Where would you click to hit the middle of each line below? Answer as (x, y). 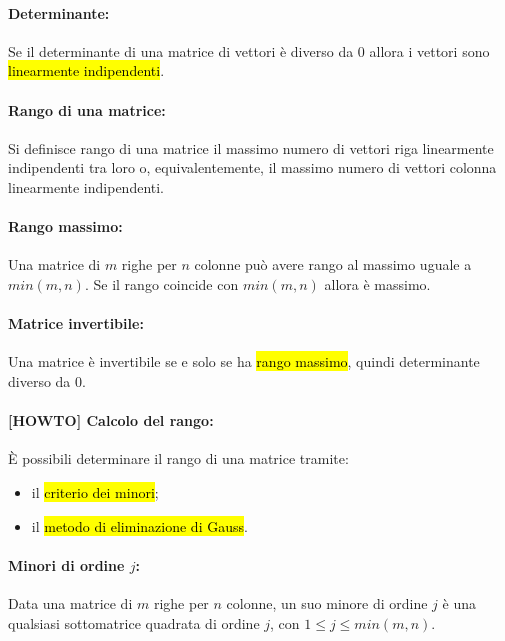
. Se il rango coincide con (161, 283)
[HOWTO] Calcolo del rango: (111, 420)
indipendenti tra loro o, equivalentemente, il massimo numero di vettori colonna (252, 167)
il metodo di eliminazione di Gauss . (139, 525)
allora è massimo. (377, 283)
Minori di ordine (66, 564)
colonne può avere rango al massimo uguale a (333, 264)
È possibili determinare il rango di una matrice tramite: (178, 458)
